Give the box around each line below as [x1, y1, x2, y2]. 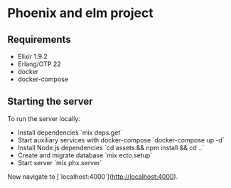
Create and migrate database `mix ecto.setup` [17, 151, 153, 160]
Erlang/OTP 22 [17, 60, 62, 68]
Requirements [7, 33, 71, 46]
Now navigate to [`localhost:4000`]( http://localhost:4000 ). [7, 172, 178, 181]
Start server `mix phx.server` [17, 158, 102, 167]
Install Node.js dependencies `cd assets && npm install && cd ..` [17, 143, 205, 152]
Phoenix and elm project [7, 5, 154, 21]
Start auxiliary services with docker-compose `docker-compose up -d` [17, 135, 225, 144]
